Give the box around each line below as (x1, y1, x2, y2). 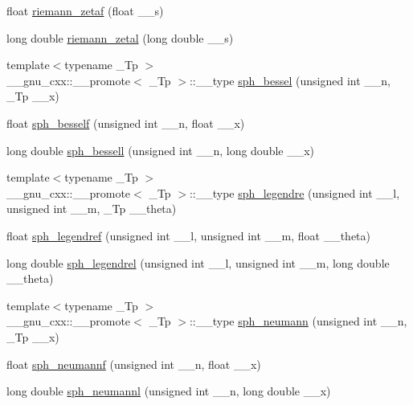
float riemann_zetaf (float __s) (6, 2, 164, 18)
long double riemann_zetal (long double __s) (6, 29, 234, 46)
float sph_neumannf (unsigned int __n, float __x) (6, 355, 261, 372)
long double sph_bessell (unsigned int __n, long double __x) (6, 141, 315, 158)
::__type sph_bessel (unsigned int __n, (189, 72, 391, 88)
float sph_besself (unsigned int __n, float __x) (6, 114, 245, 131)
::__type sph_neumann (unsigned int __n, (189, 313, 407, 329)
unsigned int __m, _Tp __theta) (6, 200, 177, 217)
